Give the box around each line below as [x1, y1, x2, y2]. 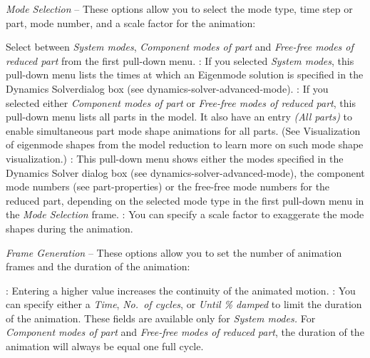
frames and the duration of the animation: [6, 259, 190, 274]
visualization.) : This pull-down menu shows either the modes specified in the [6, 150, 344, 165]
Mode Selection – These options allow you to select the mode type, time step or [6, 1, 353, 16]
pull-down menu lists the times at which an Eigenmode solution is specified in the [6, 67, 364, 82]
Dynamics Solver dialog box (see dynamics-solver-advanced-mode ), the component [6, 165, 365, 180]
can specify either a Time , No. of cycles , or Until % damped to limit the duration [6, 297, 362, 312]
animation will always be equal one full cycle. [6, 339, 204, 354]
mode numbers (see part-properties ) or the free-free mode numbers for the [6, 179, 330, 194]
